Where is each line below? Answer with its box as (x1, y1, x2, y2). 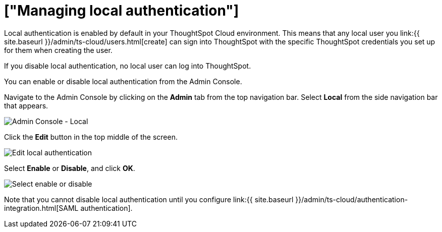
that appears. (4, 101, 48, 110)
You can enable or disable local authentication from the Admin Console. (4, 77, 242, 86)
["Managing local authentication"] (4, 2, 239, 19)
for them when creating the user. (4, 45, 113, 54)
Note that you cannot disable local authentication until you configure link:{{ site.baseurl (4, 195, 294, 204)
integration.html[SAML (4, 203, 79, 212)
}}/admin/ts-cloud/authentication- (295, 195, 408, 204)
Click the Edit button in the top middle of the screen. (4, 132, 178, 141)
